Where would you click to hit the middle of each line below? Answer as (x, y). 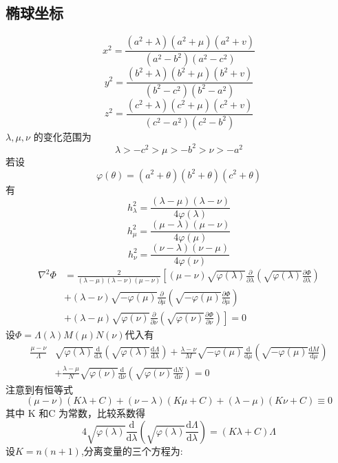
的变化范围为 (62, 136)
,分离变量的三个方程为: (132, 450)
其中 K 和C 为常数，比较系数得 (75, 413)
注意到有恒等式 (39, 389)
